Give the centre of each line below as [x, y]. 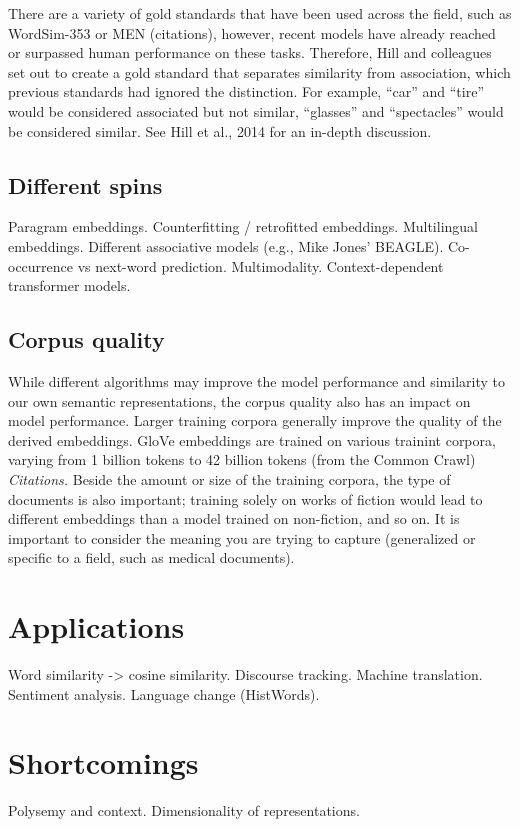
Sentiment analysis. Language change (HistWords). [164, 693]
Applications [96, 626]
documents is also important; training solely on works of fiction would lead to [245, 498]
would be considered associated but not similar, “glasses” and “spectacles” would [256, 110]
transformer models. [69, 285]
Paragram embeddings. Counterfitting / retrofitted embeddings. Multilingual [243, 226]
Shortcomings [103, 762]
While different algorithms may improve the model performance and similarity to [256, 380]
